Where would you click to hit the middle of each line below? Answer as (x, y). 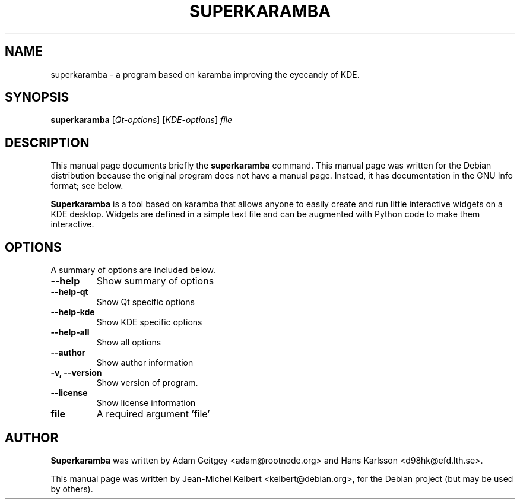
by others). (72, 489)
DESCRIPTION (47, 142)
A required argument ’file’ (153, 414)
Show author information (145, 363)
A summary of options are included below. (133, 270)
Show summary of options (155, 281)
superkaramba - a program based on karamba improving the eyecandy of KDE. (205, 74)
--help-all (70, 332)
